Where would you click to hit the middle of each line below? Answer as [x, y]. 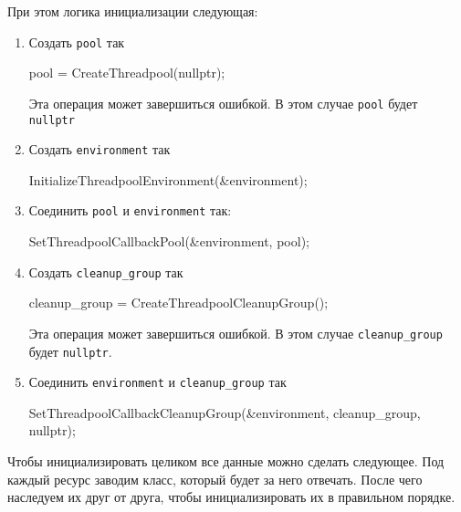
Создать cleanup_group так [106, 272]
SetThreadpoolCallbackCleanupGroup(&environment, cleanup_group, [225, 412]
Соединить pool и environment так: [130, 210]
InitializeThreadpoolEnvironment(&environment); [168, 179]
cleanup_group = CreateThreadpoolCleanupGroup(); [178, 303]
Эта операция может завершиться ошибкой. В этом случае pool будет [223, 103]
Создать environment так [100, 149]
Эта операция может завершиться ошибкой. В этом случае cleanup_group [236, 333]
